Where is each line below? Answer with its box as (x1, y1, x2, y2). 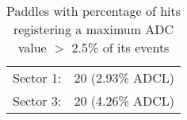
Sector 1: (13, 68, 62, 87)
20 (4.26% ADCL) (74, 91, 175, 110)
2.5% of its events (71, 38, 170, 56)
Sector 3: (13, 91, 62, 110)
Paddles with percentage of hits (6, 2, 181, 20)
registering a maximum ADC (13, 20, 174, 38)
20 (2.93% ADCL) (74, 68, 175, 87)
